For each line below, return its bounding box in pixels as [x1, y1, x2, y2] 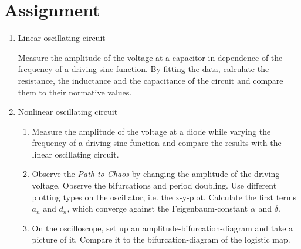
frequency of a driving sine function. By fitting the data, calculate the [18, 63, 269, 75]
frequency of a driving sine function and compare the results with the [32, 137, 282, 149]
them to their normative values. [18, 86, 132, 98]
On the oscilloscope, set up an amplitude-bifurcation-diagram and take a [32, 221, 293, 234]
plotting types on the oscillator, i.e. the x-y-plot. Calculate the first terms [32, 190, 296, 203]
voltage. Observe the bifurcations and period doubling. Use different [32, 179, 277, 192]
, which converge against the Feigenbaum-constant [67, 202, 248, 214]
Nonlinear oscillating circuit [18, 105, 118, 118]
